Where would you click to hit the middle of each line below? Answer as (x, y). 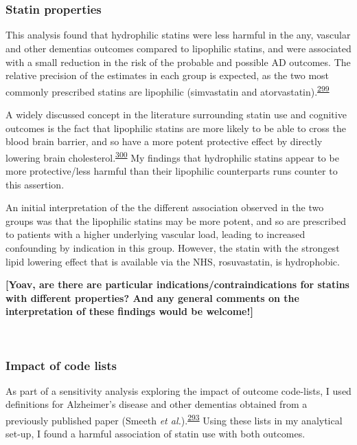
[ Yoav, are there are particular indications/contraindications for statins (177, 284)
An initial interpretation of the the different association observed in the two (165, 207)
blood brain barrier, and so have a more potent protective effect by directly (164, 141)
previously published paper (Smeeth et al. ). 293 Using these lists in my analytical (174, 419)
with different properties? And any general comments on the (152, 297)
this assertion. (35, 184)
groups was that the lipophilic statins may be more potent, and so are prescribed (176, 220)
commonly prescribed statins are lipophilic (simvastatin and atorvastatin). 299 (168, 90)
